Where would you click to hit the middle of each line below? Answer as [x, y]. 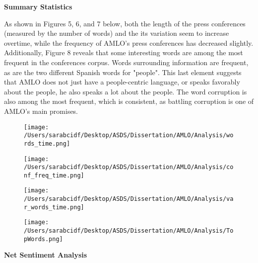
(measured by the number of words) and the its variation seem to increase [117, 33]
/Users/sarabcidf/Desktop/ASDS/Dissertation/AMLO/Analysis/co [129, 167]
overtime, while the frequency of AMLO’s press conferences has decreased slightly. [129, 43]
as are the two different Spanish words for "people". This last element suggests [123, 72]
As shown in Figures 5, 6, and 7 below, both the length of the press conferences [125, 23]
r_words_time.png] [54, 207]
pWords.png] [43, 239]
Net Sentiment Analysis [46, 255]
